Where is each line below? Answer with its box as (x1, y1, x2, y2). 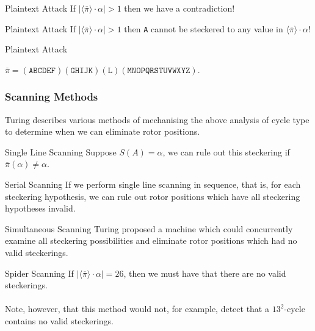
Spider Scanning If (5, 266, 74, 279)
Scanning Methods (5, 89, 98, 104)
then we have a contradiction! (124, 2, 235, 14)
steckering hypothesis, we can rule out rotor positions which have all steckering (5, 190, 300, 202)
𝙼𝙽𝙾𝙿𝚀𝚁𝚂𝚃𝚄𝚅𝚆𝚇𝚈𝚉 (127, 66, 190, 75)
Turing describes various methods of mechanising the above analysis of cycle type (5, 113, 310, 126)
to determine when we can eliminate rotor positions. (5, 125, 200, 138)
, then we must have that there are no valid (123, 266, 286, 279)
